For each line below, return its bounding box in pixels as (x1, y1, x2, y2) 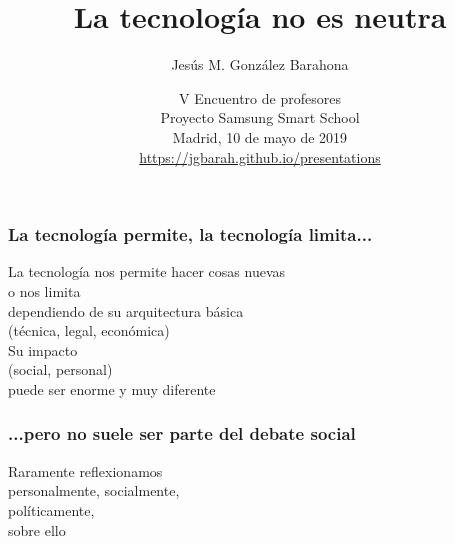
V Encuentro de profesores (179, 87, 341, 108)
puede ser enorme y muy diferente (8, 378, 216, 399)
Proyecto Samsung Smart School (160, 107, 360, 128)
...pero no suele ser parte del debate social (8, 421, 356, 446)
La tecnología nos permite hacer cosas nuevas (8, 261, 286, 282)
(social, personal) (8, 359, 113, 380)
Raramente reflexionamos (8, 460, 163, 481)
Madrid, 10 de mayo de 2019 (172, 126, 348, 147)
